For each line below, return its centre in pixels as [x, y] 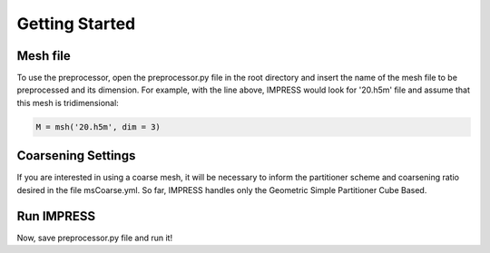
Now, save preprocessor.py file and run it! [94, 238]
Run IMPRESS [56, 216]
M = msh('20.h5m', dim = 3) [98, 126]
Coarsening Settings [76, 156]
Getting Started [76, 24]
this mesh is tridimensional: [68, 102]
